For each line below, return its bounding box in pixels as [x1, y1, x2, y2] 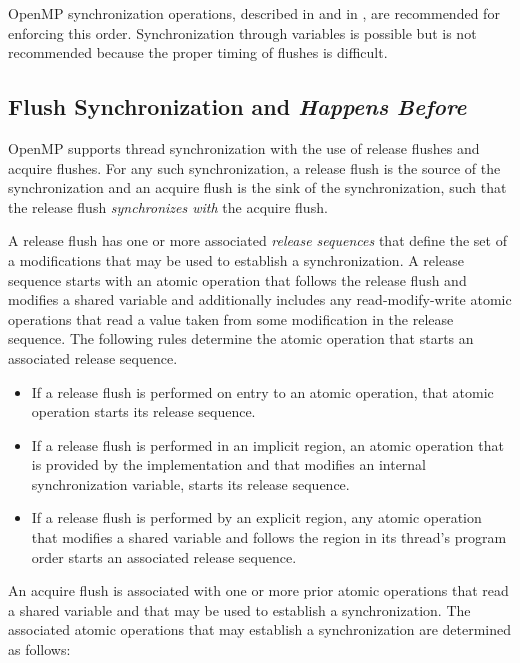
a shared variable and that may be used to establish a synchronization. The [8, 599, 471, 620]
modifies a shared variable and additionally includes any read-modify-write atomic [8, 289, 512, 310]
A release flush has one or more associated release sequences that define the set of [8, 230, 507, 251]
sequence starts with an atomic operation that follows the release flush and [8, 269, 467, 290]
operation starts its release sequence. [31, 401, 256, 422]
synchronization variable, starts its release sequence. [31, 473, 350, 494]
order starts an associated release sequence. [31, 546, 297, 567]
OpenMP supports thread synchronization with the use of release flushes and [8, 137, 480, 158]
